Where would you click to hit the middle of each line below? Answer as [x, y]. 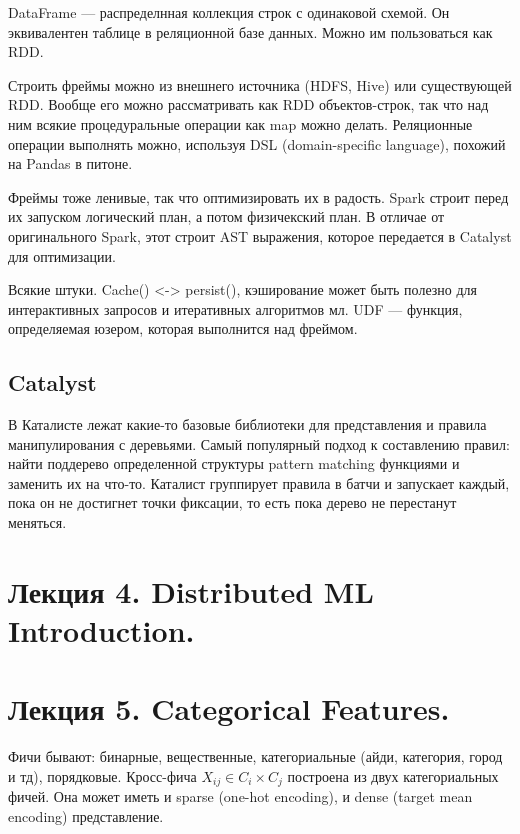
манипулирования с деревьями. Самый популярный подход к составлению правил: [259, 443]
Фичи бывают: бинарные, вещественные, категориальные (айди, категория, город [255, 756]
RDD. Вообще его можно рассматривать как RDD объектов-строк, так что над [248, 104]
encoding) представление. [86, 816]
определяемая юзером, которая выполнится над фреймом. [183, 328]
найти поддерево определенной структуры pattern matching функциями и [234, 463]
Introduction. [101, 630]
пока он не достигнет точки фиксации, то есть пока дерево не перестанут [232, 502]
